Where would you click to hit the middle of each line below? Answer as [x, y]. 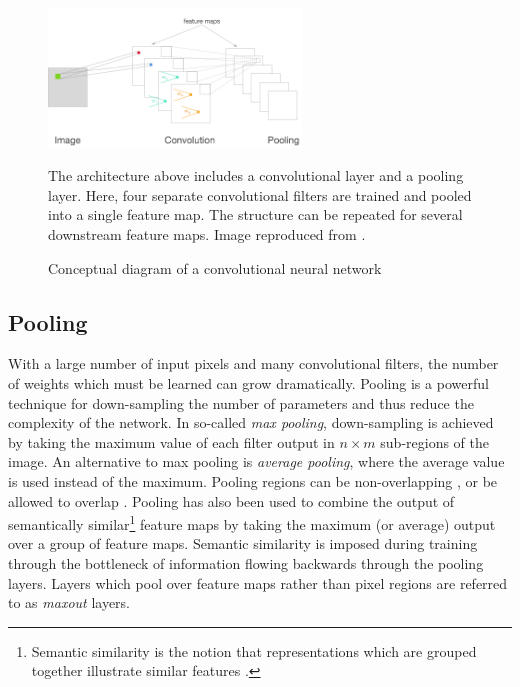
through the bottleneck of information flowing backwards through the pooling [246, 563]
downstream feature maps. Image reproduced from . [207, 234]
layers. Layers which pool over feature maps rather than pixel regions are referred [258, 582]
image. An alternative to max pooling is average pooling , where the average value [256, 461]
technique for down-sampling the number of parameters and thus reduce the [241, 402]
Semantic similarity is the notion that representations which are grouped [254, 650]
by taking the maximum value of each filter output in [171, 441]
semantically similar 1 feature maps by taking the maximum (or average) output [252, 522]
